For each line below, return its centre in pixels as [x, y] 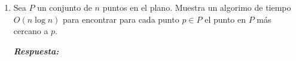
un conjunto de [65, 7]
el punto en [225, 19]
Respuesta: [36, 51]
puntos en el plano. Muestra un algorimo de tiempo [197, 7]
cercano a [31, 31]
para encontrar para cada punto [121, 19]
